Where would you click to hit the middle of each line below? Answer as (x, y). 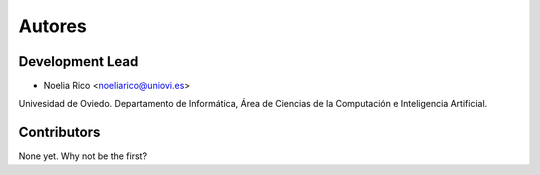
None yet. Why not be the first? (83, 156)
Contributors (59, 132)
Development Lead (78, 61)
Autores (52, 26)
